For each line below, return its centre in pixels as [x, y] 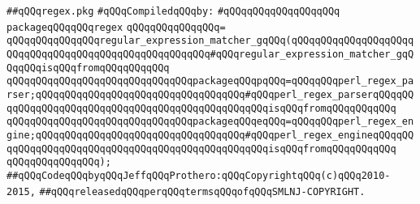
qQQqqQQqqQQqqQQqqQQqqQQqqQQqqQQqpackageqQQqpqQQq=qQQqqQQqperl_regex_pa [210, 81]
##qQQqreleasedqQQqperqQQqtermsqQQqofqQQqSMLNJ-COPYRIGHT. [202, 191]
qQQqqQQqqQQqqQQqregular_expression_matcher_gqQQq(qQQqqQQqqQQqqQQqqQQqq [210, 41]
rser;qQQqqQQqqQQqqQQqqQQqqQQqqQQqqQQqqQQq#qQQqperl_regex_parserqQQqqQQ [210, 94]
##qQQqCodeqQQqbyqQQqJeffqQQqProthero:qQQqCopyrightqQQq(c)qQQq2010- [199, 175]
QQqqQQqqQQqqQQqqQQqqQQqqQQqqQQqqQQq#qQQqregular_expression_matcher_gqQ [210, 54]
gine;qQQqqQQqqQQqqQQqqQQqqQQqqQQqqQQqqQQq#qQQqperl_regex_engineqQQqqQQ [210, 135]
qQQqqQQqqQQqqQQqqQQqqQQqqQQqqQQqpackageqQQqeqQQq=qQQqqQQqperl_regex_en [210, 122]
